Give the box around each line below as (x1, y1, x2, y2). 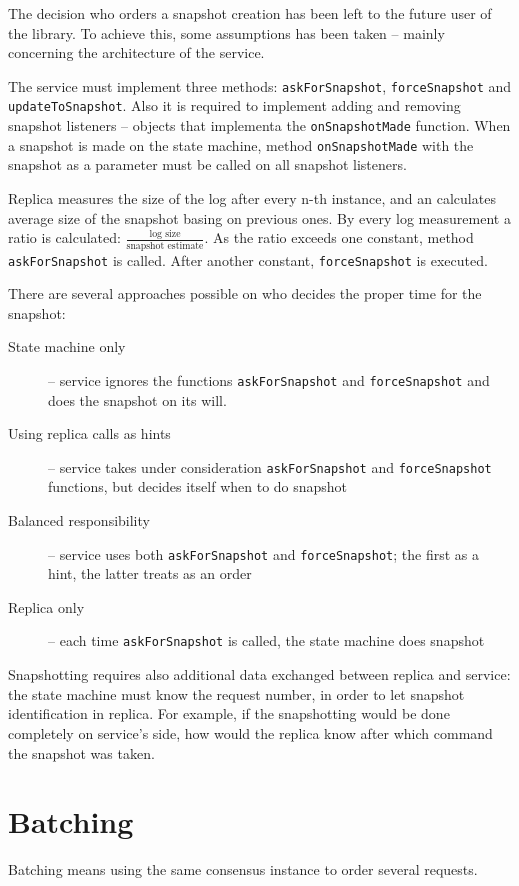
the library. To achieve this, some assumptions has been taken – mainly (8, 22, 445, 43)
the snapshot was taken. (8, 742, 155, 763)
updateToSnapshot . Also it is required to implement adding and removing (8, 95, 461, 116)
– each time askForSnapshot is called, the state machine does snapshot (48, 630, 485, 651)
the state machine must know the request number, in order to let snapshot (8, 683, 465, 704)
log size (149, 228, 181, 239)
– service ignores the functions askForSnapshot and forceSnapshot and (48, 369, 490, 390)
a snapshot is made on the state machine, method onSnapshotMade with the (8, 134, 474, 155)
